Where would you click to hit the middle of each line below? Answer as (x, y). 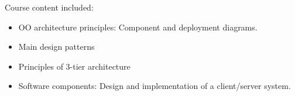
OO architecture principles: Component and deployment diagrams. (138, 27)
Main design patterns (56, 47)
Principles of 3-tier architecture (74, 66)
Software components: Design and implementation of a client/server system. (155, 86)
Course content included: (49, 7)
